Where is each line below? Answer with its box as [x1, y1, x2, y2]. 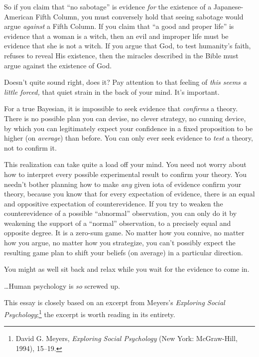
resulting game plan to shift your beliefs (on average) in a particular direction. [4, 247, 243, 257]
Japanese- [213, 1, 244, 11]
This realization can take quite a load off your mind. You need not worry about [4, 159, 247, 170]
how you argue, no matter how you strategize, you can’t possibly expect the [4, 237, 236, 248]
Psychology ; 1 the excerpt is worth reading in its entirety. [4, 308, 175, 319]
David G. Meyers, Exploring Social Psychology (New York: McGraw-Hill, [15, 333, 238, 344]
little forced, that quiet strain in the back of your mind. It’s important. [4, 86, 220, 97]
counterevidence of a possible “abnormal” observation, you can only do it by [4, 208, 237, 218]
